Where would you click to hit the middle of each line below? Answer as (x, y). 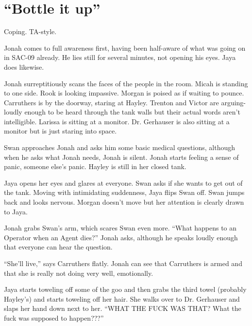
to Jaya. (16, 211)
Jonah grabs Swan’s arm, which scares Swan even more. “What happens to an (120, 228)
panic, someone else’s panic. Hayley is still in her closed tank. (95, 166)
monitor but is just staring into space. (60, 131)
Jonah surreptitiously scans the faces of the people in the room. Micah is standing (126, 83)
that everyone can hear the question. (58, 247)
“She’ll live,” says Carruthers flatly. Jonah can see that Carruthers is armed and (123, 263)
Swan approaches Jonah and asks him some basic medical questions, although (119, 147)
